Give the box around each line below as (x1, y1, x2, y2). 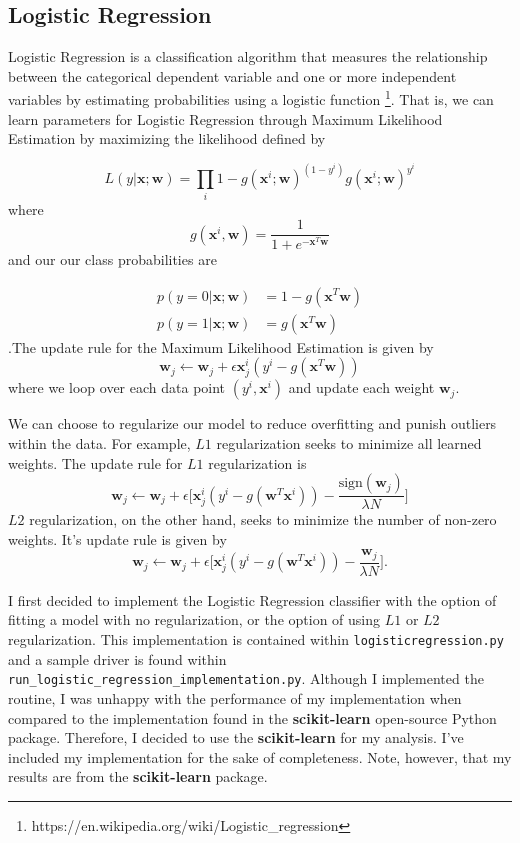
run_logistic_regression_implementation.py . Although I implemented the (8, 668, 484, 689)
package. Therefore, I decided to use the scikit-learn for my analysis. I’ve (8, 727, 464, 748)
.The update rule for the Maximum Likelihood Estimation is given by (8, 336, 434, 357)
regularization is (208, 452, 307, 473)
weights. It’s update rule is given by (8, 528, 227, 549)
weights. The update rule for (8, 452, 183, 473)
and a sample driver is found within (8, 648, 227, 669)
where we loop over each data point (8, 377, 226, 398)
